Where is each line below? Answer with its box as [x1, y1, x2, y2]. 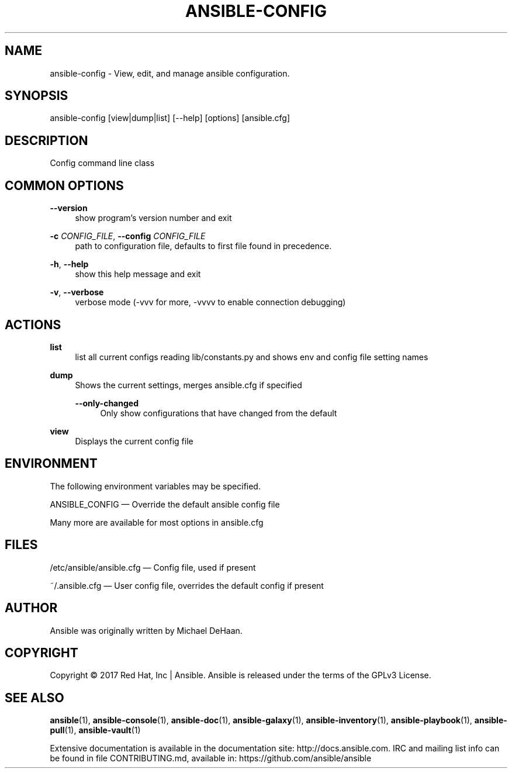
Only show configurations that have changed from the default [100, 408, 337, 418]
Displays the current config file [75, 436, 193, 446]
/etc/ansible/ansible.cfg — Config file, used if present [50, 562, 256, 572]
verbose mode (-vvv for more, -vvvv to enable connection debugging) [75, 297, 346, 308]
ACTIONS [5, 317, 61, 332]
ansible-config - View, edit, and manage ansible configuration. [50, 68, 290, 78]
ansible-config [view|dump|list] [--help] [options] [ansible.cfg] [50, 113, 290, 123]
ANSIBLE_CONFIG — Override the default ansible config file [50, 499, 280, 509]
